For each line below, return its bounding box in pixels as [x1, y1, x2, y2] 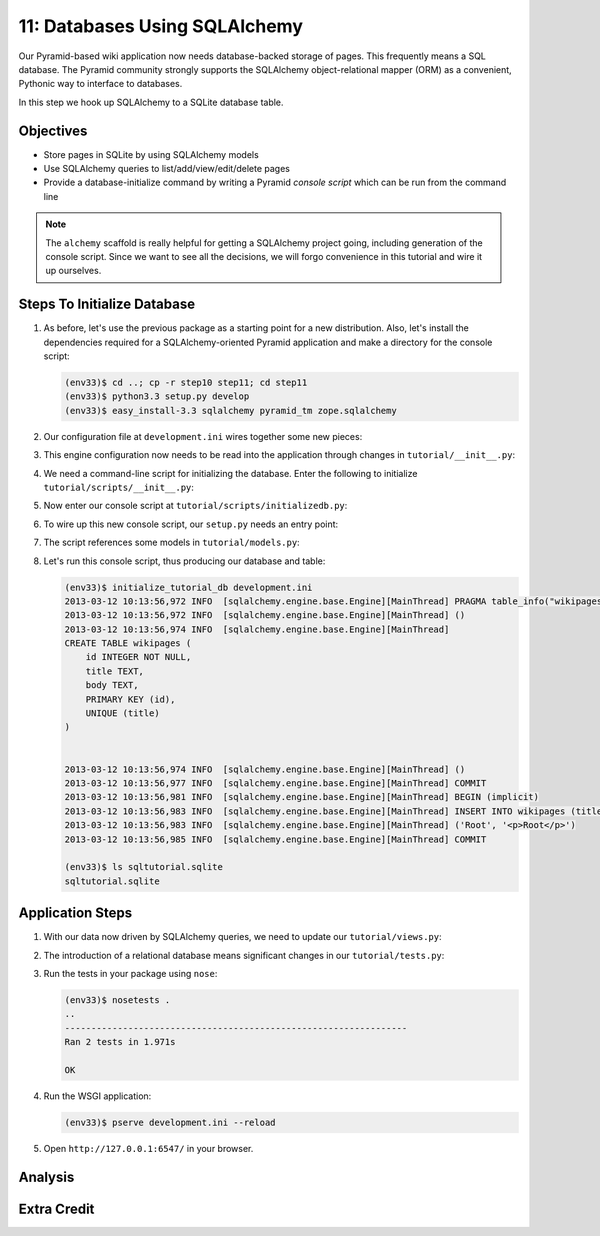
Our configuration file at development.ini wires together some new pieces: [43, 430, 363, 442]
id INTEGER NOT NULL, [85, 651, 192, 663]
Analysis [18, 1168, 75, 1185]
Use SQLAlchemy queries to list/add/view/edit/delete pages [43, 163, 290, 175]
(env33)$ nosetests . [64, 994, 171, 1005]
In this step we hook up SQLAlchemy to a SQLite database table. [18, 96, 284, 108]
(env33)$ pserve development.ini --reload [64, 1116, 276, 1128]
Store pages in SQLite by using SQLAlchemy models [43, 148, 259, 160]
